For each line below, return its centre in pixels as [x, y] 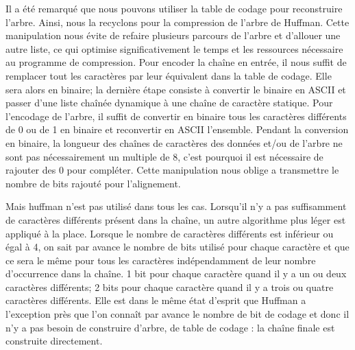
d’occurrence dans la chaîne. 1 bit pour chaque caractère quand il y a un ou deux [176, 273]
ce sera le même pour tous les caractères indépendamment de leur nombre [161, 260]
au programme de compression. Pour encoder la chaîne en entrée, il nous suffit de [176, 62]
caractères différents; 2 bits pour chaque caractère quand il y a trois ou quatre [170, 287]
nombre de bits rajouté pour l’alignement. [93, 183]
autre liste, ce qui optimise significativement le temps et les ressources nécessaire [174, 48]
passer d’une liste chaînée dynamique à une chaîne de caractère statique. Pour [169, 103]
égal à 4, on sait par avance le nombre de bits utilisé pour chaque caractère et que [177, 247]
